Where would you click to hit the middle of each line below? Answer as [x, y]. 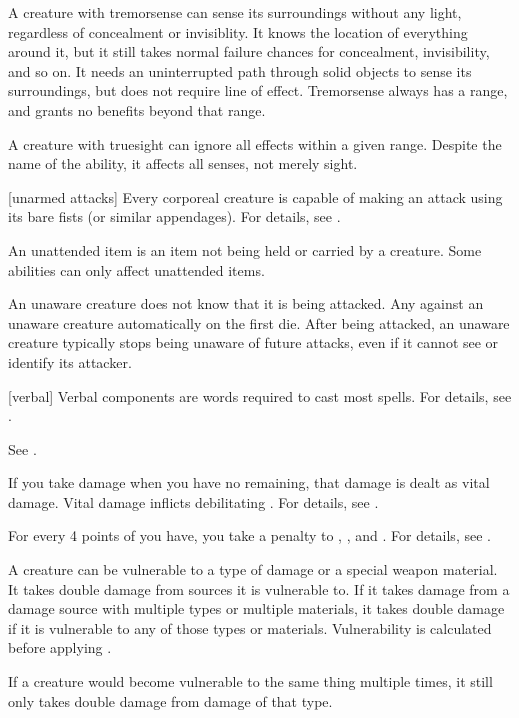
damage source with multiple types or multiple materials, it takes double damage [256, 608]
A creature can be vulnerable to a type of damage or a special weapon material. [253, 569]
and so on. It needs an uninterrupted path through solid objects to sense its [240, 70]
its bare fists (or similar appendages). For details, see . [174, 216]
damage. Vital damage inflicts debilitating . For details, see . [193, 501]
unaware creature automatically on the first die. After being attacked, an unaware [259, 322]
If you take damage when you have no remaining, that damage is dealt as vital [249, 482]
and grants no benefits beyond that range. [137, 109]
